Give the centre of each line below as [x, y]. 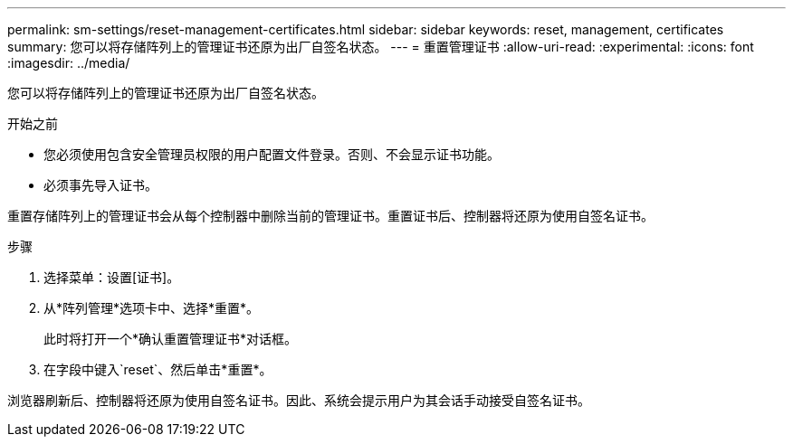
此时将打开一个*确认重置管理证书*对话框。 [171, 339]
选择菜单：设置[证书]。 [112, 277]
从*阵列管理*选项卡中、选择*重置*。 [152, 308]
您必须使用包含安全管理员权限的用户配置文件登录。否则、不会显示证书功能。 [272, 154]
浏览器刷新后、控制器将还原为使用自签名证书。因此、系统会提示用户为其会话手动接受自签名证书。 [299, 400]
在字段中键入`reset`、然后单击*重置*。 [158, 369]
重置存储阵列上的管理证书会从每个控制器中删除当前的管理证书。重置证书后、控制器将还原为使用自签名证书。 [330, 216]
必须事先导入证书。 [100, 185]
